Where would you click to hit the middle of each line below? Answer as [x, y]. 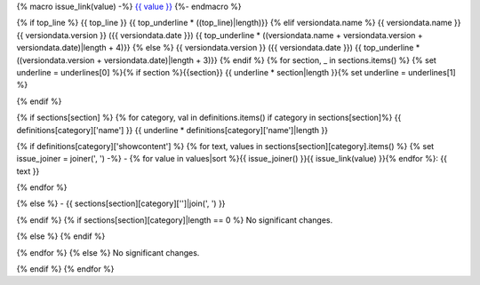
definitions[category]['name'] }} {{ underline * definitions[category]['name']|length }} [172, 130]
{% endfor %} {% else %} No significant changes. [108, 252]
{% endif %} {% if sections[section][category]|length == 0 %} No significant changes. [175, 220]
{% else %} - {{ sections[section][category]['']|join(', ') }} [121, 203]
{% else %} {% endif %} [61, 236]
